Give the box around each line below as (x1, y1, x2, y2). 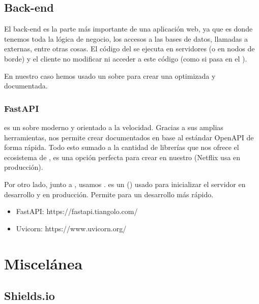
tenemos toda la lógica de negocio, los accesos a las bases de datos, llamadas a (4, 33, 248, 44)
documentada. (4, 80, 48, 91)
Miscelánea (4, 253, 83, 273)
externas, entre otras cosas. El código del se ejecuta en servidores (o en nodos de (4, 43, 255, 54)
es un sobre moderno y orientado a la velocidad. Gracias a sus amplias (4, 121, 223, 132)
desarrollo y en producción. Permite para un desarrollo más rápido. (4, 189, 214, 199)
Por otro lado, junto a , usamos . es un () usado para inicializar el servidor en (4, 178, 246, 189)
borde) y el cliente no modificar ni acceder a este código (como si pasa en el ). (4, 53, 247, 64)
